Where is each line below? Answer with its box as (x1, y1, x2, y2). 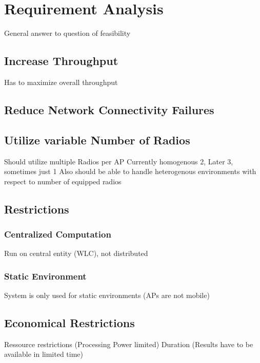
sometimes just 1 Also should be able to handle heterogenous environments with (4, 166, 256, 177)
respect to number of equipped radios (4, 176, 122, 186)
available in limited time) (4, 349, 83, 359)
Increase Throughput (4, 53, 118, 69)
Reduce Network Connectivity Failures (4, 101, 214, 117)
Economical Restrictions (4, 315, 135, 331)
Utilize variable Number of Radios (4, 132, 190, 147)
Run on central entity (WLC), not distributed (4, 248, 148, 259)
